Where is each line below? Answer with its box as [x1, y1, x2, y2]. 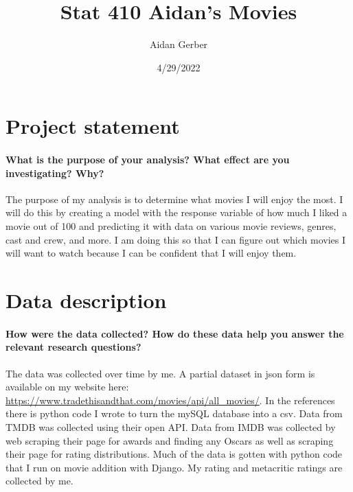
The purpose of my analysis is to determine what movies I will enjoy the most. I [5, 191, 343, 206]
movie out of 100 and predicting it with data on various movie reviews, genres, [5, 219, 337, 233]
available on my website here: [5, 379, 129, 394]
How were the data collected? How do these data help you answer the [5, 326, 344, 340]
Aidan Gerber [149, 37, 208, 51]
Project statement [5, 112, 180, 140]
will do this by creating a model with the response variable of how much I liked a [5, 205, 348, 220]
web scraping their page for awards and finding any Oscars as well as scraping [5, 433, 334, 447]
